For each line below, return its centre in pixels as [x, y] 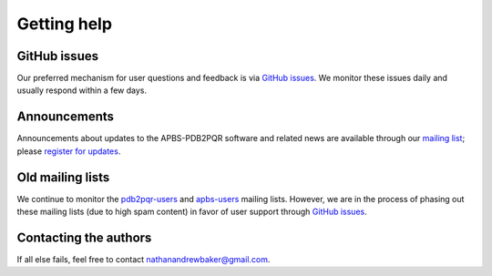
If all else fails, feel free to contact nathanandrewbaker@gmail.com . [143, 259]
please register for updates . [69, 151]
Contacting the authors [84, 237]
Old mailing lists [63, 177]
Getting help [65, 24]
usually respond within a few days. [82, 90]
